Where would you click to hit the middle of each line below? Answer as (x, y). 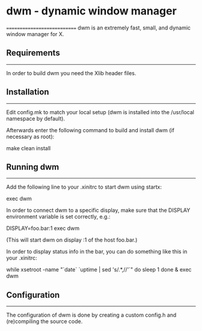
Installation (28, 92)
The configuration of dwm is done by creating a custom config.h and (91, 315)
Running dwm (33, 167)
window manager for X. (35, 34)
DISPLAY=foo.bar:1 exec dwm (43, 228)
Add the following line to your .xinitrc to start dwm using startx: (84, 187)
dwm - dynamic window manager (92, 11)
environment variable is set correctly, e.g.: (58, 217)
